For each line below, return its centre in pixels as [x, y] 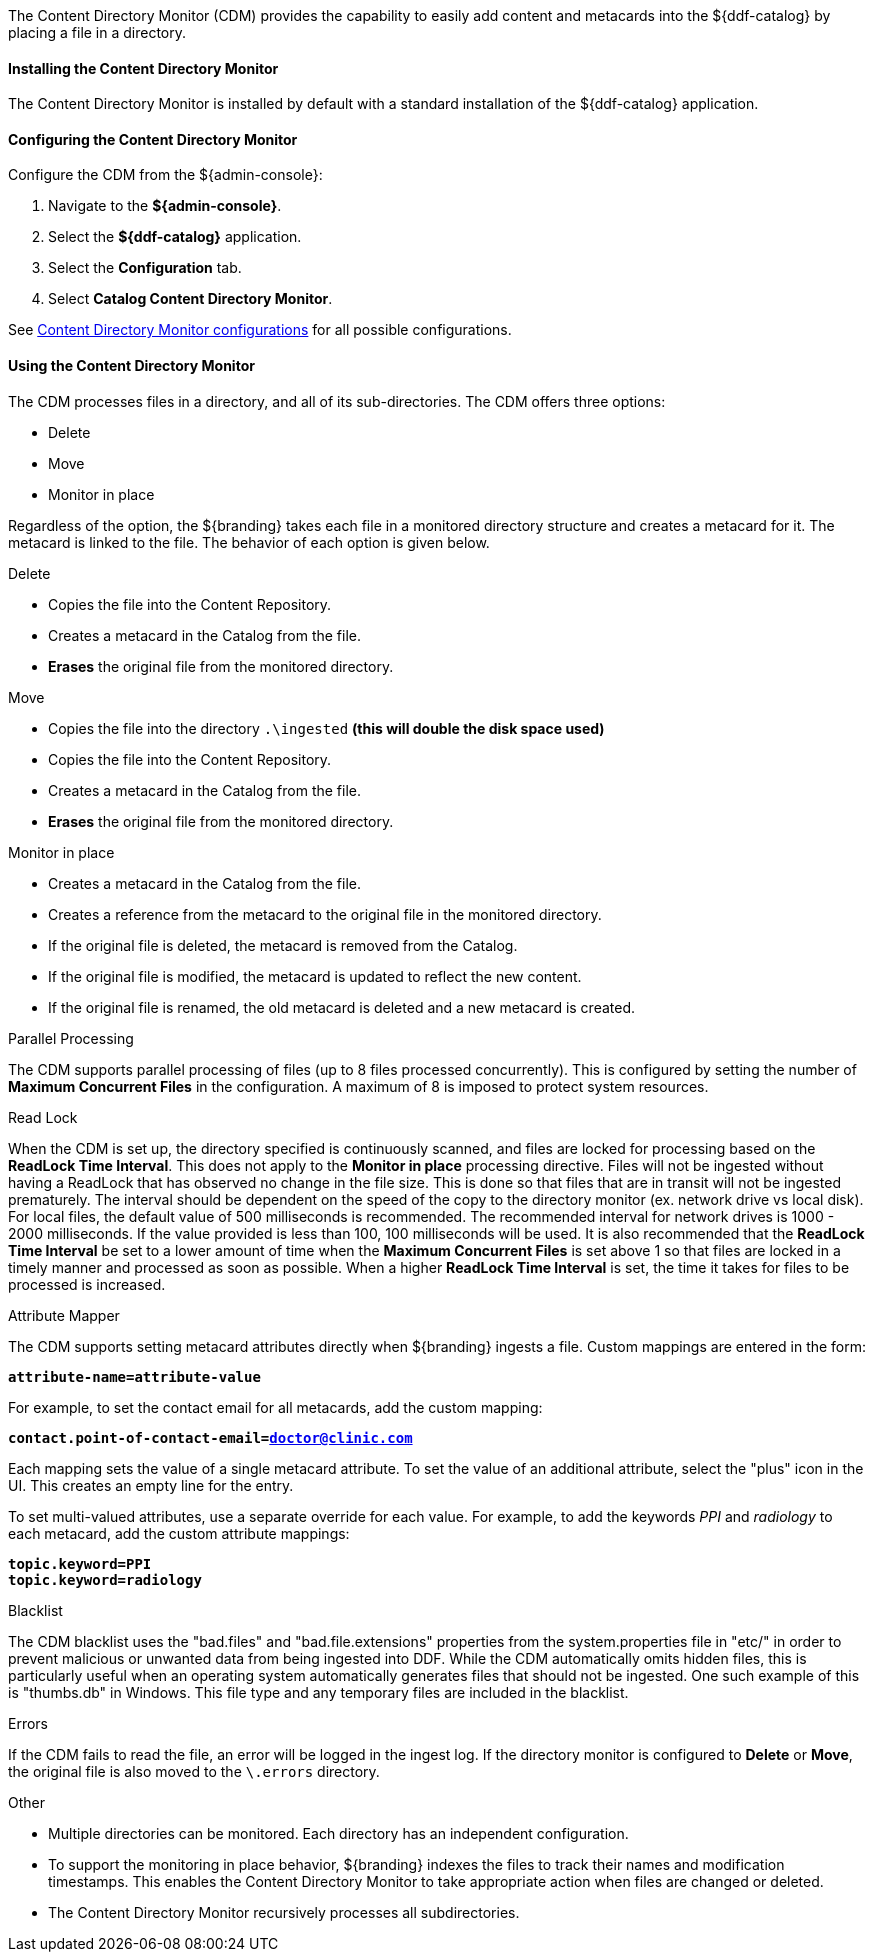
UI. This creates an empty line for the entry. [151, 1485]
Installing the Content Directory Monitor [143, 68]
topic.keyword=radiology [105, 1579]
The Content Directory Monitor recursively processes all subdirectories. [284, 1912]
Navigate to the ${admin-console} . [165, 206]
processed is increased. [87, 1284]
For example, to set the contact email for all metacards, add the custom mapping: [275, 1407]
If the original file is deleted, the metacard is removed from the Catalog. [283, 945]
